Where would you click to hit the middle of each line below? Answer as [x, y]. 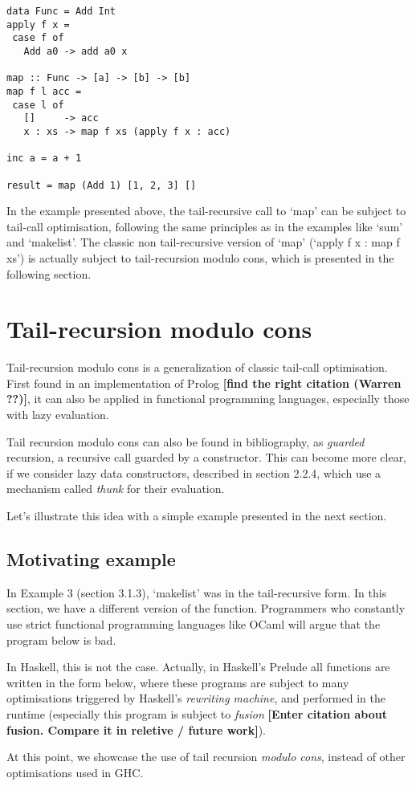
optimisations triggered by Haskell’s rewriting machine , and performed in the [196, 698]
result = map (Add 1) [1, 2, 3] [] [102, 185]
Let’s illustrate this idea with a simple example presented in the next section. [197, 516]
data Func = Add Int [61, 11]
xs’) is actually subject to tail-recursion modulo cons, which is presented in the [200, 257]
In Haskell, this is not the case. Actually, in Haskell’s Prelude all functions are [198, 667]
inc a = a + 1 [44, 159]
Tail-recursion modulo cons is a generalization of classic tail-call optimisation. [197, 367]
